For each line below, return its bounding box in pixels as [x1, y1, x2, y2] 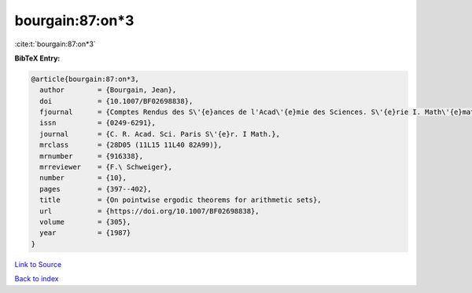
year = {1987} [39, 229, 131, 237]
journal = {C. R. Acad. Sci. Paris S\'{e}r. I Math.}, [39, 130, 281, 138]
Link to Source [14, 259, 62, 269]
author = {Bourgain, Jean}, [39, 86, 177, 94]
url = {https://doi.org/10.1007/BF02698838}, [39, 207, 260, 215]
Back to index [14, 274, 59, 284]
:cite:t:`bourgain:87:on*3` [14, 39, 96, 49]
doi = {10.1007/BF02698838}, [39, 97, 194, 105]
